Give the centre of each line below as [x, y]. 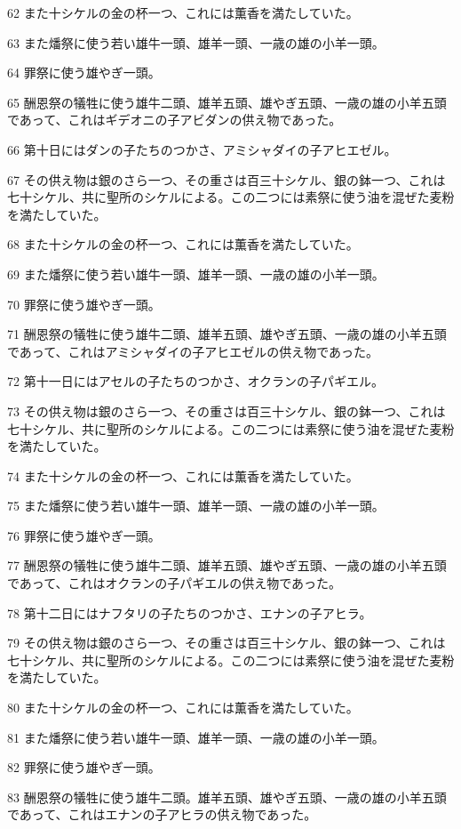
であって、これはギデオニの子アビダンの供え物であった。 [175, 120]
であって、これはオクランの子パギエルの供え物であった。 [175, 583]
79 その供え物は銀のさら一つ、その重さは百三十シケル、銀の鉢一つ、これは [227, 643]
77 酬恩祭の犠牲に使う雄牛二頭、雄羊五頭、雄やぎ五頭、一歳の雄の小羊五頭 [227, 565]
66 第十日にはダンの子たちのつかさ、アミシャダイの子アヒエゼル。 [202, 149]
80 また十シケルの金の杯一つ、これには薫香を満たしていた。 [183, 708]
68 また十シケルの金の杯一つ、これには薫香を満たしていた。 [183, 244]
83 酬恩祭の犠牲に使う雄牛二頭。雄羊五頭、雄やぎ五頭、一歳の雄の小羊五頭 [227, 797]
